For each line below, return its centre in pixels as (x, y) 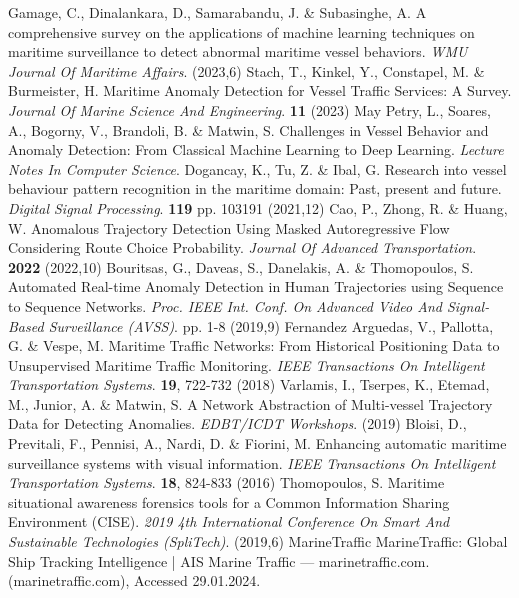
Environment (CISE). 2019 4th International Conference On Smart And (229, 521)
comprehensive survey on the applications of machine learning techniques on (241, 31)
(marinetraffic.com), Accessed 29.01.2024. (134, 580)
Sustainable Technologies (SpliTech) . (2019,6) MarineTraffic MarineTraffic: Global (258, 541)
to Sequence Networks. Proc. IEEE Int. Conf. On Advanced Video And (225, 305)
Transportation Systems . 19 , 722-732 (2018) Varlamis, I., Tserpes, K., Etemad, (249, 384)
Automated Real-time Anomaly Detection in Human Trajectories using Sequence (256, 286)
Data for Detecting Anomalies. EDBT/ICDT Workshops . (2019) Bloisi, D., (237, 423)
